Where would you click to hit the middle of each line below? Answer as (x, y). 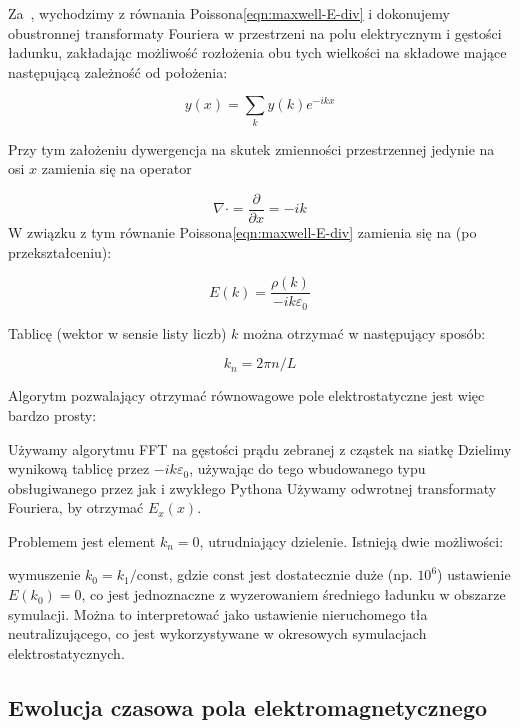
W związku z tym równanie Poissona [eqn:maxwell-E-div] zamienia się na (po (242, 232)
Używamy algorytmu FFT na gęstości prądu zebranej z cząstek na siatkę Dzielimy (260, 448)
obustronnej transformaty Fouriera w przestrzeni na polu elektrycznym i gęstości (255, 32)
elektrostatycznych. (66, 652)
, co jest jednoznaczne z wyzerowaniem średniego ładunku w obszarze (293, 594)
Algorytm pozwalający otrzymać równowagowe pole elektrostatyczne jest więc (246, 395)
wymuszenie (44, 574)
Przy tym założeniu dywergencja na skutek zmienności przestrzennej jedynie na (251, 148)
